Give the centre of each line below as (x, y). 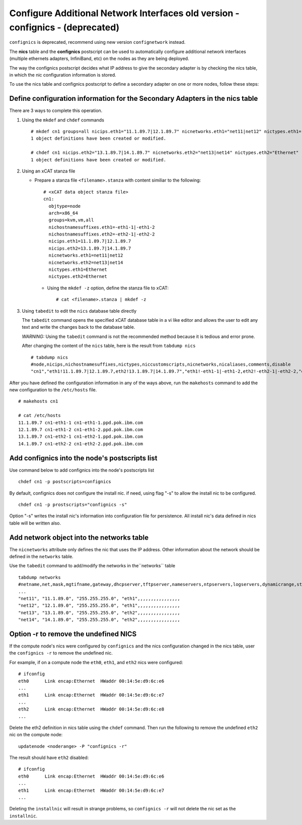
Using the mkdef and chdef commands (63, 120)
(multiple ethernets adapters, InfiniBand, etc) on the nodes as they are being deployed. (99, 58)
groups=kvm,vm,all (71, 220)
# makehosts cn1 (38, 401)
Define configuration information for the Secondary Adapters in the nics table (134, 99)
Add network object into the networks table (79, 537)
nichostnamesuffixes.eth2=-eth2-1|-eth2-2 (102, 234)
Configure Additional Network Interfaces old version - (124, 13)
